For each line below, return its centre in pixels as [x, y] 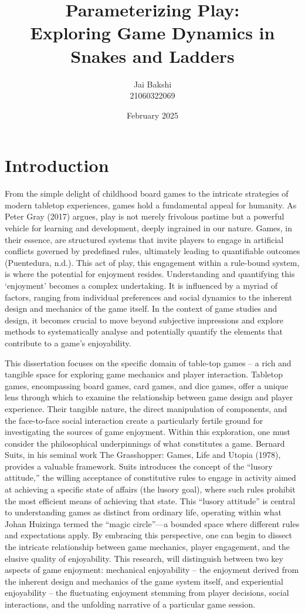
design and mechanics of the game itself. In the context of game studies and [141, 308]
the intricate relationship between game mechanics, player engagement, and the [147, 547]
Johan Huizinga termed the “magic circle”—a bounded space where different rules [152, 523]
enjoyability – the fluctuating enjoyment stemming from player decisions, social [147, 593]
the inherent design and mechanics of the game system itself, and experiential [144, 581]
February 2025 [152, 115]
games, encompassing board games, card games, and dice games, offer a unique [147, 385]
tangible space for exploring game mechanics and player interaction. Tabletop [144, 374]
